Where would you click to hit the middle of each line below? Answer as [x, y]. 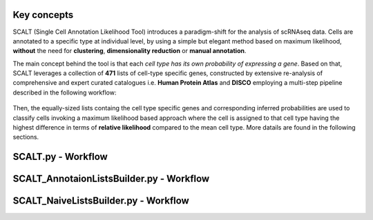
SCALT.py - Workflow [60, 157]
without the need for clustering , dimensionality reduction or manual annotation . [130, 51]
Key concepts [43, 15]
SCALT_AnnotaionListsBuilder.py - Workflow [111, 179]
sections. [26, 137]
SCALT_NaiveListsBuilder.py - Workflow [101, 201]
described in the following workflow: [65, 92]
